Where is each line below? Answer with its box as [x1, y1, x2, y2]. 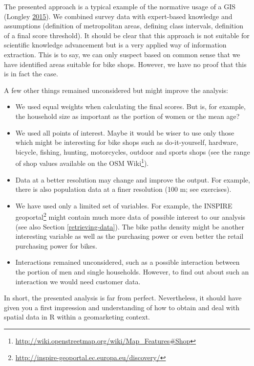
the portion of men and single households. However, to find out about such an [15, 266, 249, 276]
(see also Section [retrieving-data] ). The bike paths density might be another [15, 221, 245, 231]
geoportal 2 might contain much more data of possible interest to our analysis [15, 210, 246, 222]
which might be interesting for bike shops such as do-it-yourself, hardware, [15, 137, 238, 147]
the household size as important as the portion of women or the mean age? [15, 111, 240, 121]
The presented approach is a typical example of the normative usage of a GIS [4, 1, 236, 11]
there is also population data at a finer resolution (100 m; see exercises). [15, 184, 232, 194]
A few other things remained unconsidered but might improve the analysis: [4, 85, 228, 95]
